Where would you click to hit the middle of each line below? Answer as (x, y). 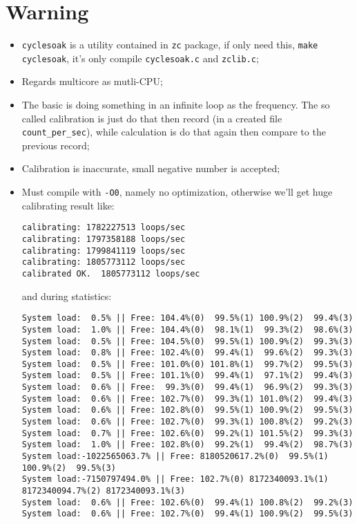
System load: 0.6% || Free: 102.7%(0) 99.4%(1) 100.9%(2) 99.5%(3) (187, 514)
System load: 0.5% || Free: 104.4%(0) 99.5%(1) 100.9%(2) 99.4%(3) (187, 318)
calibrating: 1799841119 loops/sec (104, 251)
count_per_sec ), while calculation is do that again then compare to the (174, 132)
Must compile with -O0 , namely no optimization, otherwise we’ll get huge (177, 192)
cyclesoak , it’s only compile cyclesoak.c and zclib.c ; (140, 58)
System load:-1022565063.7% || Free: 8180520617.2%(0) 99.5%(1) (175, 457)
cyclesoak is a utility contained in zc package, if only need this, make (170, 45)
